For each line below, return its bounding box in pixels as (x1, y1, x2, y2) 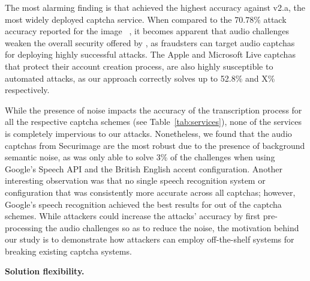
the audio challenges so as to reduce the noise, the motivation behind (45, 221, 299, 234)
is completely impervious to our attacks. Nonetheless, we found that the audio (5, 127, 292, 139)
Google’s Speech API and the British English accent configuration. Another (5, 162, 283, 175)
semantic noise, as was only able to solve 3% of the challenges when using (5, 151, 275, 163)
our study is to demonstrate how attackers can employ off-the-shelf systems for (5, 233, 294, 246)
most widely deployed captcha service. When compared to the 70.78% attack (5, 13, 287, 25)
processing (5, 221, 43, 234)
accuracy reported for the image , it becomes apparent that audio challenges (5, 25, 290, 37)
